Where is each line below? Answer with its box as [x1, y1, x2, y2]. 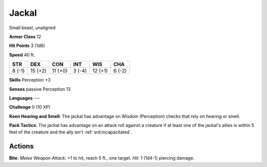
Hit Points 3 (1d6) [9, 42, 45, 49]
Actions [9, 142, 34, 151]
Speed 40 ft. [9, 52, 35, 58]
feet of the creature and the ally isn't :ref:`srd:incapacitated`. [9, 129, 133, 135]
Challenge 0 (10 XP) [9, 104, 50, 110]
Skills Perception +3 [9, 77, 51, 83]
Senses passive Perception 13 [9, 86, 71, 92]
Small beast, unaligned [9, 25, 56, 31]
